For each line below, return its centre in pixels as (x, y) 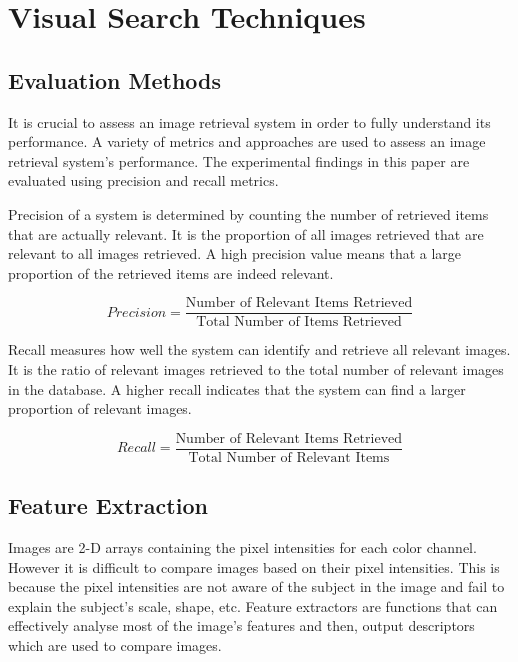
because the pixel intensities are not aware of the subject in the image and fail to (256, 586)
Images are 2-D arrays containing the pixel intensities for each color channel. (242, 547)
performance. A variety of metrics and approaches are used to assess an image (247, 141)
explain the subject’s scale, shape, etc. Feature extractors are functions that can (253, 605)
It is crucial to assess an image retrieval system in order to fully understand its (249, 121)
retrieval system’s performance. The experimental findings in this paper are (239, 160)
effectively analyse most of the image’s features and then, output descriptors (241, 625)
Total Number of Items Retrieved (299, 322)
